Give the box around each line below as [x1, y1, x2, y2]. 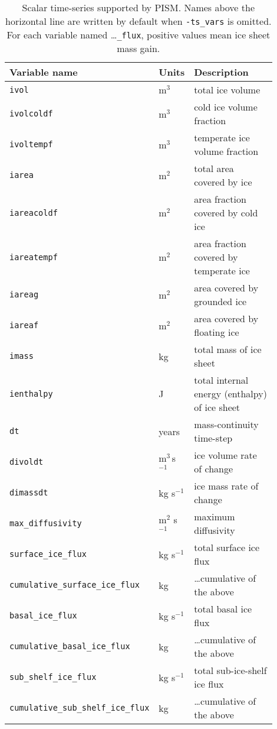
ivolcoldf [9, 109, 53, 118]
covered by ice [194, 175, 252, 189]
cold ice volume [194, 100, 258, 114]
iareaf [9, 320, 39, 330]
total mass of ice [194, 342, 262, 356]
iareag [9, 290, 39, 299]
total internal [194, 373, 249, 387]
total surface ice [194, 540, 260, 554]
